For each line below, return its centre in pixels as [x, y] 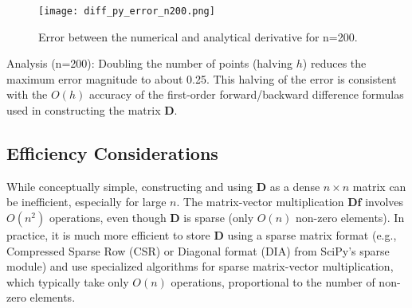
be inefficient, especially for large [86, 202]
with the [27, 94]
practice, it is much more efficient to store [108, 235]
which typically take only [68, 281]
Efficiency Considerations [112, 153]
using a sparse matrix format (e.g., [312, 235]
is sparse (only [219, 218]
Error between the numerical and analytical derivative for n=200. [198, 36]
